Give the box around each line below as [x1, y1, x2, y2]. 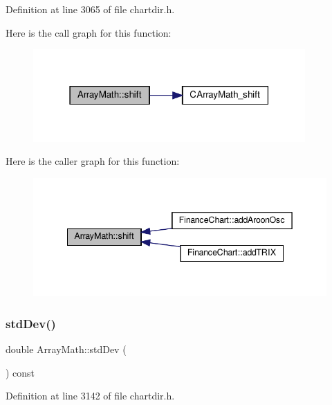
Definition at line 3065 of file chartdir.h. [6, 2, 175, 16]
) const [6, 365, 35, 379]
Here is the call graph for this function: [6, 25, 172, 39]
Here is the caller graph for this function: [6, 154, 180, 168]
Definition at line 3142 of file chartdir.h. [6, 388, 175, 403]
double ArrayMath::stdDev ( [6, 342, 127, 357]
